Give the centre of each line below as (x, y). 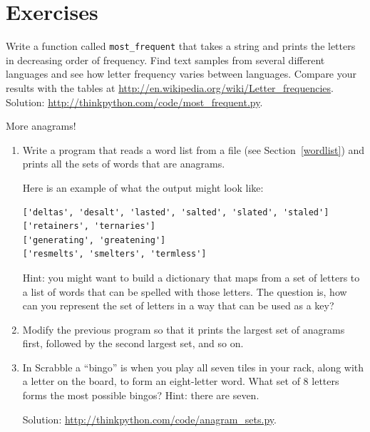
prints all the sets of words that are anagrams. (124, 164)
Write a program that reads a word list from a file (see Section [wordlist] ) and (194, 149)
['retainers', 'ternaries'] (89, 226)
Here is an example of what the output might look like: (143, 187)
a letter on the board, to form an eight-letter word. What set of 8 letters (181, 381)
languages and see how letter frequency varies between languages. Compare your (181, 74)
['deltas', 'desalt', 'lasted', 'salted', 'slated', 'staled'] (176, 212)
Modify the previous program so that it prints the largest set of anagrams (184, 329)
